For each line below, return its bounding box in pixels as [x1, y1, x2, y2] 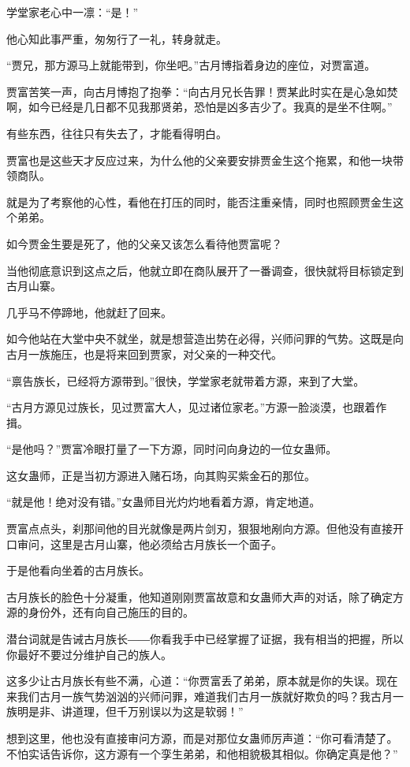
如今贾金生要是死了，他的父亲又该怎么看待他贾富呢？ [6, 235, 282, 251]
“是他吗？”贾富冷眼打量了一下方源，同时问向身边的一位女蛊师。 [6, 441, 337, 457]
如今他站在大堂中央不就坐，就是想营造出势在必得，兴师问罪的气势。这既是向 [6, 330, 404, 347]
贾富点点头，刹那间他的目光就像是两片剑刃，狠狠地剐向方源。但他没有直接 [6, 520, 393, 537]
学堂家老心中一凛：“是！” [6, 4, 139, 20]
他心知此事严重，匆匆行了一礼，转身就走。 [6, 30, 227, 47]
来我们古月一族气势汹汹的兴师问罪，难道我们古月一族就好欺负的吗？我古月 [6, 687, 393, 704]
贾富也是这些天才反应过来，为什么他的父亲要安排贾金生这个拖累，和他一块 [6, 151, 393, 168]
